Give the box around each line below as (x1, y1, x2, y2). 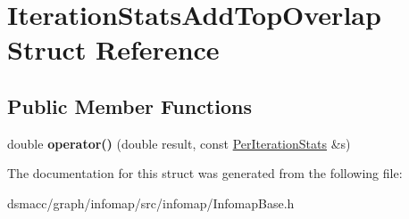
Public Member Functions (7, 92, 252, 119)
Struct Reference (7, 31, 220, 68)
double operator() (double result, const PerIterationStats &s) (7, 134, 351, 152)
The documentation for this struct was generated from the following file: (7, 164, 403, 182)
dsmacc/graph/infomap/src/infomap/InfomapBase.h (7, 193, 295, 212)
